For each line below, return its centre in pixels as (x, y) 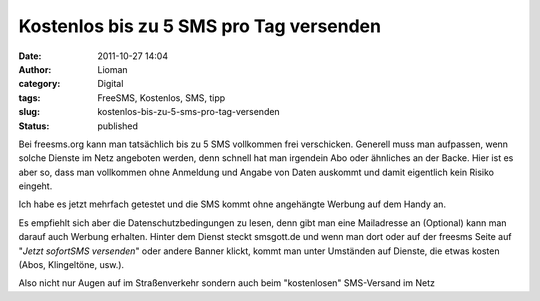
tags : (29, 97)
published (118, 126)
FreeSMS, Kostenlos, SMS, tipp (161, 97)
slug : (29, 112)
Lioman (113, 69)
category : (39, 84)
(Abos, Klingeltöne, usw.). (71, 265)
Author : (35, 69)
